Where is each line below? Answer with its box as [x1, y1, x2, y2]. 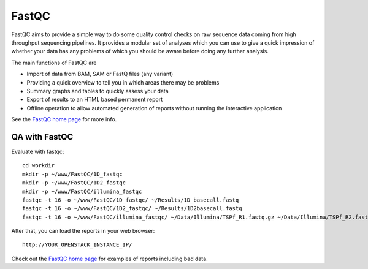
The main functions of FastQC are [11, 59, 98, 66]
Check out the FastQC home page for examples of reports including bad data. [11, 255, 208, 262]
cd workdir [22, 162, 55, 169]
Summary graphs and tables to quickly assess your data [26, 87, 169, 94]
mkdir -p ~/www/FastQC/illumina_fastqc [22, 188, 142, 195]
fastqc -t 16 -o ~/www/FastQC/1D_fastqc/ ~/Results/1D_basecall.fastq [22, 196, 239, 203]
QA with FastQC [11, 132, 74, 142]
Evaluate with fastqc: [11, 148, 64, 155]
